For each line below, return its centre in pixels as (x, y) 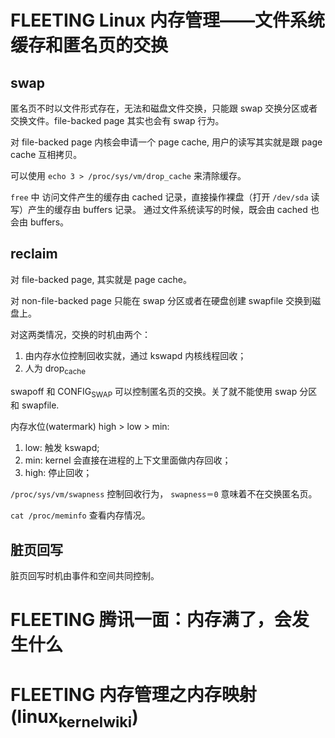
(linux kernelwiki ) (74, 718)
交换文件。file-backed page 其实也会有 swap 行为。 (117, 120)
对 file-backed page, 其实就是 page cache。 (101, 279)
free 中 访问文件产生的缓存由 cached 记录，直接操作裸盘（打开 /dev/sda (159, 197)
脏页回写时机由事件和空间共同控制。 (85, 576)
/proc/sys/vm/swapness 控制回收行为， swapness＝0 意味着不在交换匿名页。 (164, 494)
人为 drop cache (55, 369)
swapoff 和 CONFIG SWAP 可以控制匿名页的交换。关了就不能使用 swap (154, 392)
